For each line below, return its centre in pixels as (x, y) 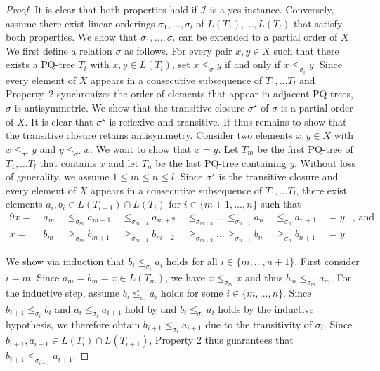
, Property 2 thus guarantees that (221, 340)
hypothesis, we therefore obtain (73, 324)
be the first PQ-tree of (305, 148)
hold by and (151, 308)
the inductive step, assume (63, 293)
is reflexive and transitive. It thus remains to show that (228, 121)
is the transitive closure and (279, 176)
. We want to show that (140, 148)
